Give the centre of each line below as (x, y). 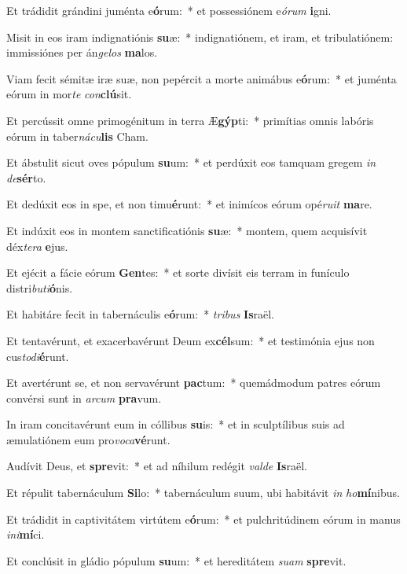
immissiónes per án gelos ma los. (82, 52)
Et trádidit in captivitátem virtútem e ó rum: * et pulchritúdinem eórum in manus (203, 519)
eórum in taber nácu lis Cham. (77, 136)
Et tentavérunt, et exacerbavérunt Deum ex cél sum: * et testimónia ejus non (191, 340)
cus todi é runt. (38, 356)
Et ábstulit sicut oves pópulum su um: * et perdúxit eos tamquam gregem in (191, 162)
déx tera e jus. (37, 246)
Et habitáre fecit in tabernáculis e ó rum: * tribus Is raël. (141, 314)
